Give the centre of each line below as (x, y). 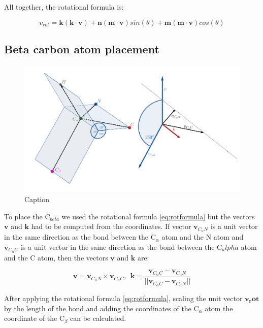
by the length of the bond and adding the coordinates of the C (102, 308)
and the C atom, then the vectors (56, 257)
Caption (37, 199)
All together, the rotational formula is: (64, 7)
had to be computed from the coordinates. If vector (111, 226)
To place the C (27, 216)
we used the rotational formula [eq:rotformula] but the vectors (158, 216)
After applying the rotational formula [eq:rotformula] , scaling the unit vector (123, 298)
